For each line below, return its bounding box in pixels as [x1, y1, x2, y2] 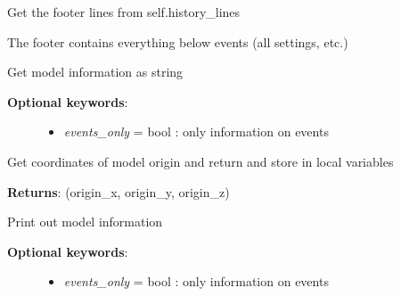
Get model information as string [7, 62, 184, 81]
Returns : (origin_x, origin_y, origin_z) [7, 182, 230, 201]
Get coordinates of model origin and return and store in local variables [7, 152, 394, 170]
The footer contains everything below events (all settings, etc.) [7, 32, 348, 51]
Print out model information [7, 212, 163, 231]
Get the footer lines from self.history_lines [7, 3, 241, 21]
